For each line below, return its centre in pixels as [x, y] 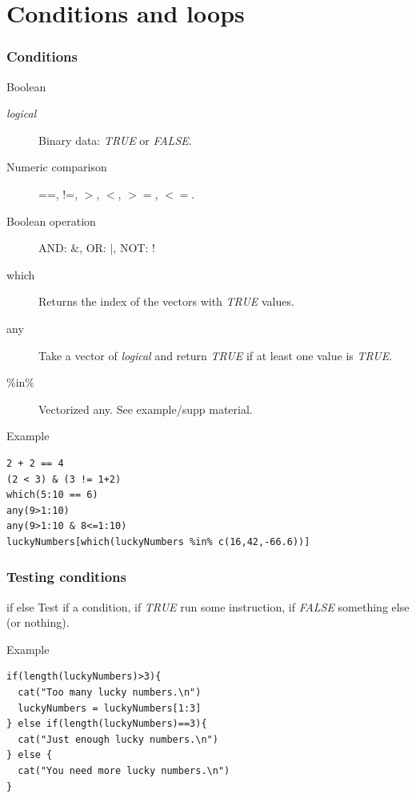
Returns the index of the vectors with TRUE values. [166, 301]
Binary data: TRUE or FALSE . [115, 140]
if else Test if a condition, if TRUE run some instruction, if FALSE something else [208, 606]
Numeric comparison [57, 167]
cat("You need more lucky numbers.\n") [124, 771]
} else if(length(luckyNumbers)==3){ [107, 724]
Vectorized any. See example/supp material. [146, 409]
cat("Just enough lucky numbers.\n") [118, 739]
